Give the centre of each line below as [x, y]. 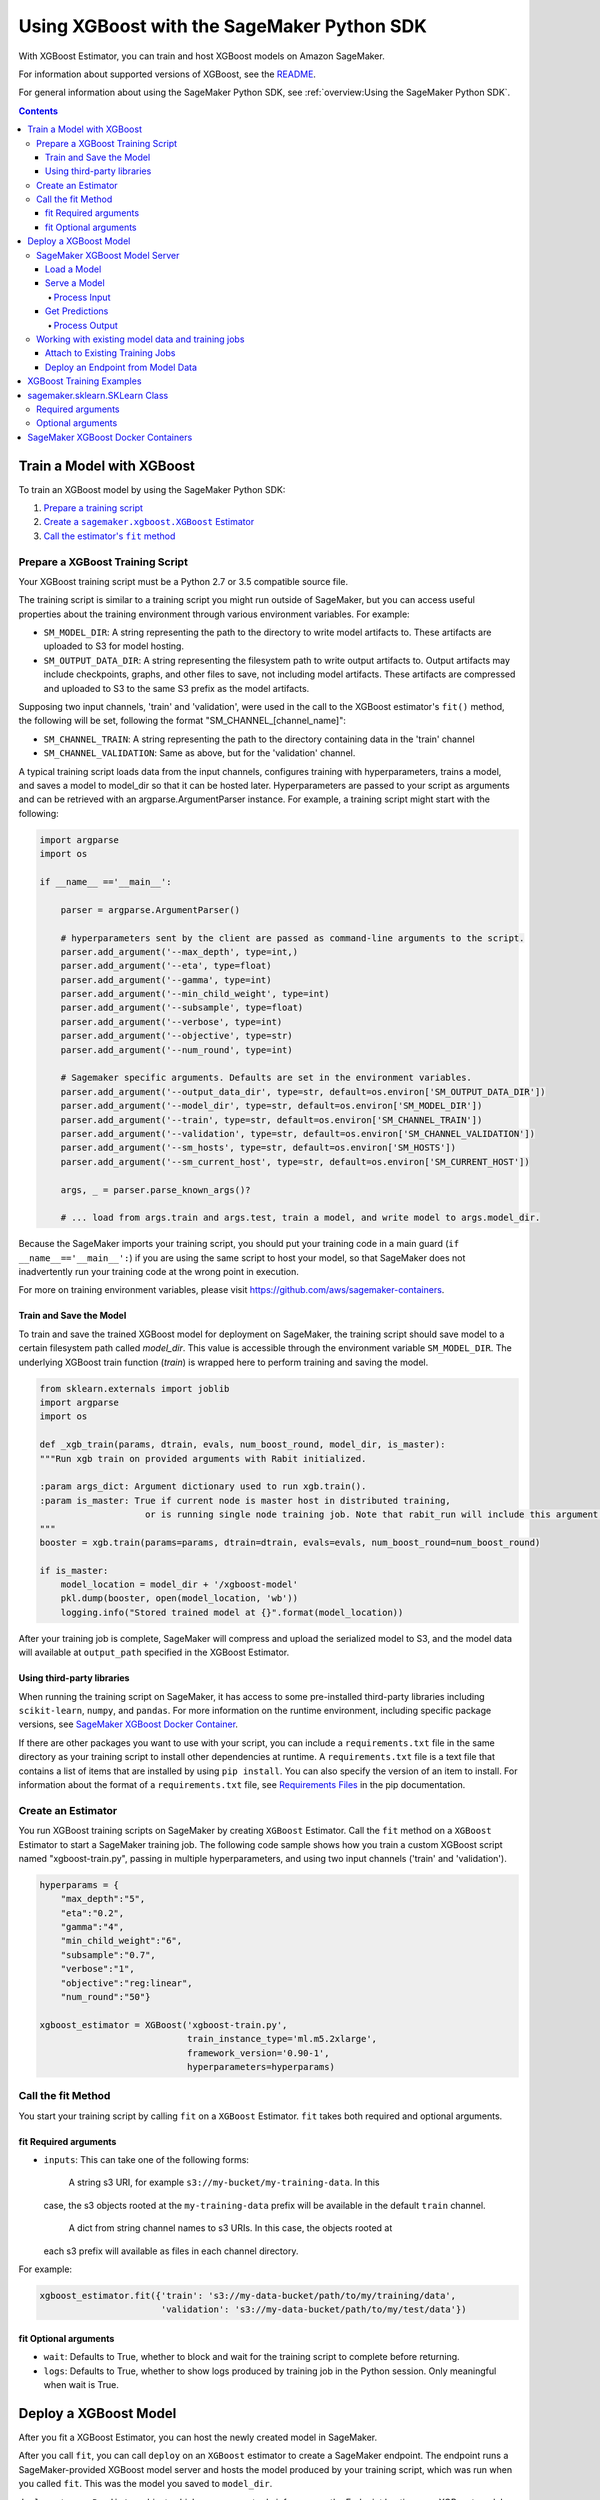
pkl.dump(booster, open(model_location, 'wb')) [179, 1598]
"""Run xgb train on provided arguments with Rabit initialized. [203, 1458]
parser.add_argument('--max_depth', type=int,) [179, 951]
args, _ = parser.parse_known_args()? [155, 1189]
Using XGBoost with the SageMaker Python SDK [222, 26]
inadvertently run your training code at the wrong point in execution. [159, 1272]
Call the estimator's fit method [109, 536]
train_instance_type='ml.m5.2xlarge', [282, 2039]
